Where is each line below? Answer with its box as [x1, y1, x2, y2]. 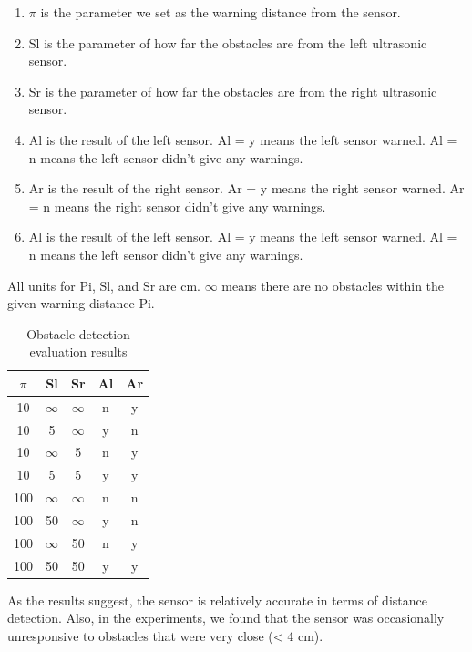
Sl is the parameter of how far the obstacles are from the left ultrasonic [28, 33, 427, 52]
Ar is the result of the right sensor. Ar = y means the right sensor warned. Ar [28, 179, 465, 198]
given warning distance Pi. [7, 294, 155, 313]
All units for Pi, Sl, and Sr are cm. [7, 275, 200, 295]
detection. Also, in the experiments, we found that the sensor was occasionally [7, 608, 445, 627]
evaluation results [29, 342, 128, 361]
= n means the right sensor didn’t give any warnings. [28, 196, 326, 215]
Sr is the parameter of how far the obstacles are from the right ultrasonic [28, 81, 437, 100]
